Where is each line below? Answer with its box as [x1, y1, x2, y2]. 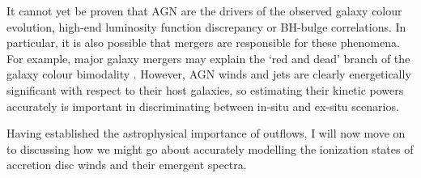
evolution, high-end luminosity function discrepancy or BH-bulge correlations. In [6, 18, 406, 35]
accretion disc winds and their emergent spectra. [6, 156, 247, 173]
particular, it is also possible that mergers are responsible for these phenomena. [6, 34, 400, 51]
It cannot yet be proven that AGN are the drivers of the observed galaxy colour [6, 2, 402, 19]
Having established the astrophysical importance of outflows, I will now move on [6, 125, 406, 142]
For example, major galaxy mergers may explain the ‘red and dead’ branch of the [6, 49, 410, 66]
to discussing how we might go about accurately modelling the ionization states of [6, 140, 414, 157]
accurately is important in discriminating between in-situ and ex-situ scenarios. [6, 97, 399, 114]
